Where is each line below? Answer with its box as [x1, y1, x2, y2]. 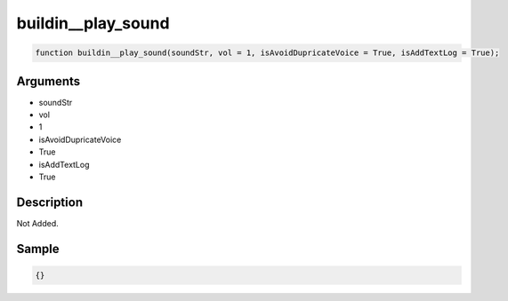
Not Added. [16, 218, 60, 228]
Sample [16, 241, 60, 257]
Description [16, 194, 84, 210]
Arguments [16, 74, 81, 89]
